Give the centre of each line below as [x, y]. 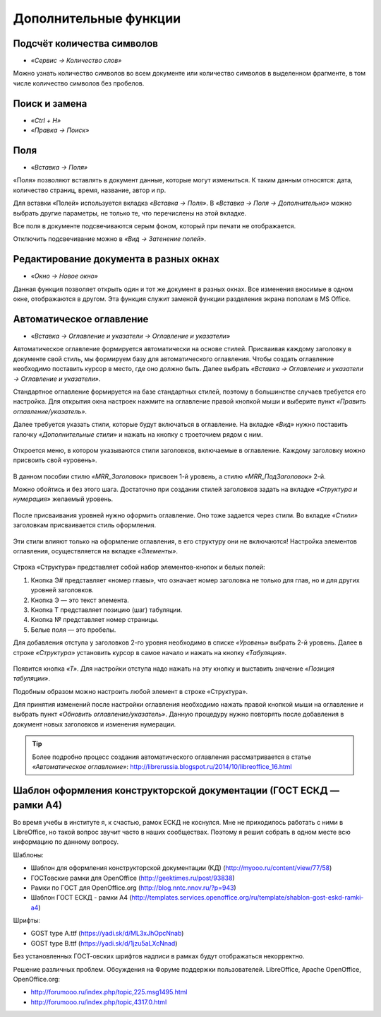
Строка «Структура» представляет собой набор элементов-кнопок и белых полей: [139, 567]
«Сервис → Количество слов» [76, 61]
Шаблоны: [28, 854]
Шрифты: [26, 921]
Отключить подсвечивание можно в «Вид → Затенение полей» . [110, 239]
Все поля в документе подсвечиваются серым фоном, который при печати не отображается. [155, 226]
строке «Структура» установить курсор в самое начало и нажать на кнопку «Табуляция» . [150, 652]
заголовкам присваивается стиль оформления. [85, 525]
